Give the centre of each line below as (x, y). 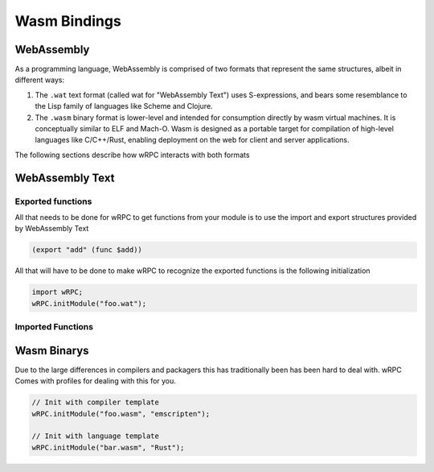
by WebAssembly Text (52, 229)
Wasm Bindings (68, 21)
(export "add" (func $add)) (87, 250)
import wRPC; (57, 292)
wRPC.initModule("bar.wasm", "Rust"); (108, 447)
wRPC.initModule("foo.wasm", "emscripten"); (121, 414)
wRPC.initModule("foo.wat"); (89, 303)
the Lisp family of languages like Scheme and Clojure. (124, 106)
